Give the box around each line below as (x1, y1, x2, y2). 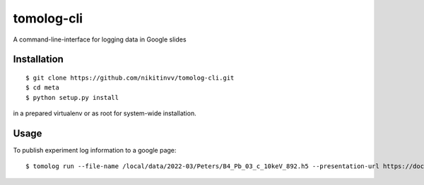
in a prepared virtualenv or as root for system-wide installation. (13, 109, 197, 117)
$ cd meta (25, 84, 59, 91)
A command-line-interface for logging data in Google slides (13, 35, 187, 44)
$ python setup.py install (25, 94, 119, 101)
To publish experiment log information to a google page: (13, 146, 177, 155)
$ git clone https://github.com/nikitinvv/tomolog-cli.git (25, 74, 235, 82)
